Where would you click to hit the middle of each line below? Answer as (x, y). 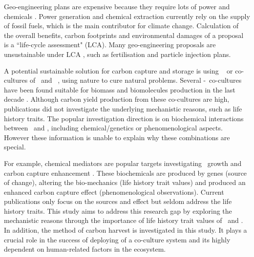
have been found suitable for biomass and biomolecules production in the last (120, 89)
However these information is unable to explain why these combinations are (117, 137)
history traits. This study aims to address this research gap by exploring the (118, 211)
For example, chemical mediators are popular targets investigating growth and (123, 163)
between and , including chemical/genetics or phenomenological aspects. (113, 128)
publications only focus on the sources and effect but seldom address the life (118, 201)
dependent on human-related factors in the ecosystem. (85, 249)
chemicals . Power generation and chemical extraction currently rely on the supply (127, 16)
